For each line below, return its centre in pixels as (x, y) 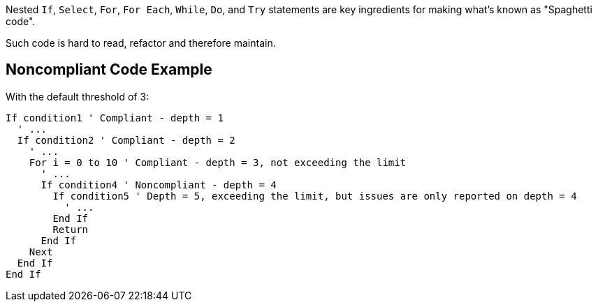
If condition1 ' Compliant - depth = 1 (115, 118)
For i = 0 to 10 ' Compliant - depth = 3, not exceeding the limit (218, 162)
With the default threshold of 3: (78, 96)
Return (71, 229)
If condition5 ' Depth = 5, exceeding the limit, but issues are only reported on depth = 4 (315, 196)
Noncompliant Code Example (109, 70)
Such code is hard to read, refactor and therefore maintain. (141, 43)
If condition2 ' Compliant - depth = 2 (126, 140)
